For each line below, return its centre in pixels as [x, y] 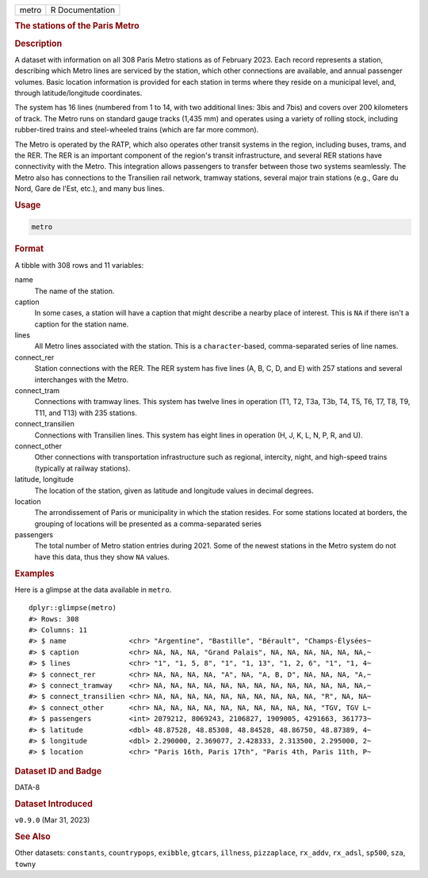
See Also [32, 836]
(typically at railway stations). [82, 468]
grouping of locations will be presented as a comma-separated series [148, 524]
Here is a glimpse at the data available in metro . [93, 590]
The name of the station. [75, 291]
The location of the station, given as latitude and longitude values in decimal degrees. [174, 491]
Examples [34, 573]
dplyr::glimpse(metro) [73, 608]
